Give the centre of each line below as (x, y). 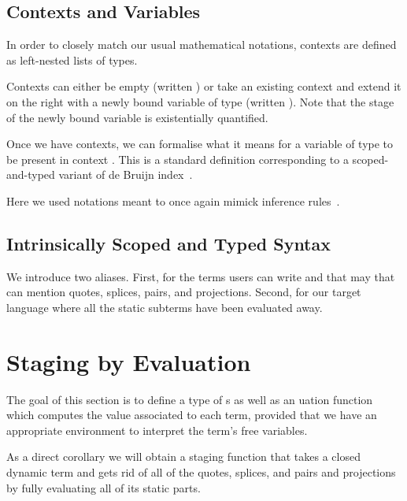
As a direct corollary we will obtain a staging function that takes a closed (183, 456)
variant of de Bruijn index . (126, 174)
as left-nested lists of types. (72, 59)
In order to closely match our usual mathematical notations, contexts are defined (202, 45)
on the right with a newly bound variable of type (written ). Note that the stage (200, 101)
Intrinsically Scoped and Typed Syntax (168, 243)
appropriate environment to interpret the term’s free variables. (157, 430)
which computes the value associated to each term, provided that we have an (192, 415)
